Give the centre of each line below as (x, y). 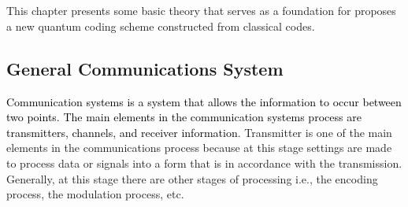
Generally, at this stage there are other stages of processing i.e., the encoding (192, 178)
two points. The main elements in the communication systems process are (184, 117)
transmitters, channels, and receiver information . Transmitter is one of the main (199, 132)
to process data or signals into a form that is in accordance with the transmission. (204, 163)
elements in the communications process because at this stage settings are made (199, 148)
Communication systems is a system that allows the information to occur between (204, 101)
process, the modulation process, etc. (95, 194)
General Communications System (145, 68)
